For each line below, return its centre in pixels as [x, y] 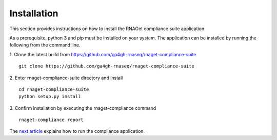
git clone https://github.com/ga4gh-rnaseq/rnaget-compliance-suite [106, 66]
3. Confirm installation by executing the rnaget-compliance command [83, 108]
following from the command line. [45, 45]
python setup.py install [50, 97]
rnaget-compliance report [51, 120]
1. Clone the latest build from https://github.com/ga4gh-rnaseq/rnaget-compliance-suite [103, 54]
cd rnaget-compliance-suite [54, 89]
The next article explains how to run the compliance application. [77, 131]
